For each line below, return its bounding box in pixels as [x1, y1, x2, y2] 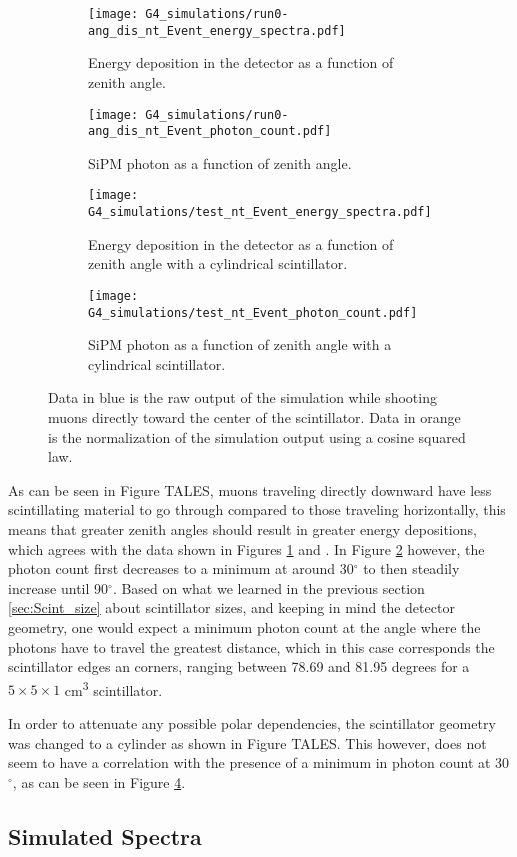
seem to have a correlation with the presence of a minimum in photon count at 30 [8, 752, 510, 773]
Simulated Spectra [8, 820, 202, 851]
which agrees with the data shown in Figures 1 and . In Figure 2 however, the [8, 538, 485, 559]
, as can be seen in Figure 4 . [12, 771, 186, 792]
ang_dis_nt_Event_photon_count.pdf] [88, 124, 332, 139]
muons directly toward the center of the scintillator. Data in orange [48, 407, 461, 427]
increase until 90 [8, 577, 109, 598]
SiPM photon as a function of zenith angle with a [88, 334, 392, 355]
